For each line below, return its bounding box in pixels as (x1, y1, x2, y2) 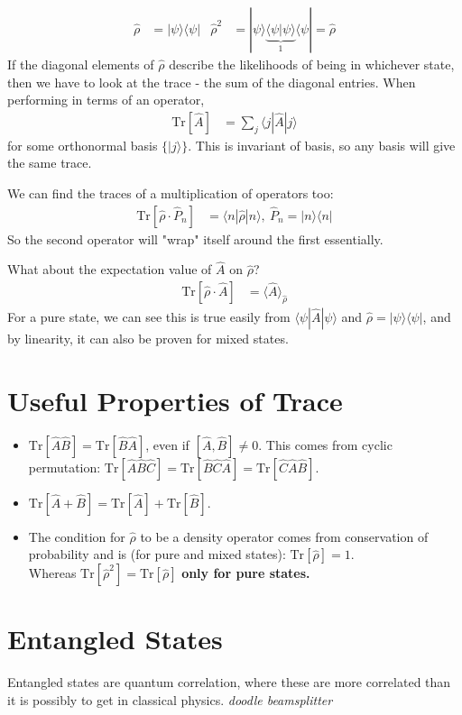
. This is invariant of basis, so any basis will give (188, 135, 456, 154)
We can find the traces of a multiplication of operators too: (7, 184, 334, 203)
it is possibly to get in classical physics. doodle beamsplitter (7, 690, 333, 709)
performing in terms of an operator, (7, 90, 205, 109)
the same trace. (7, 153, 92, 172)
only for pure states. (181, 564, 310, 582)
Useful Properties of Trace (7, 381, 343, 418)
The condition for (28, 527, 125, 545)
